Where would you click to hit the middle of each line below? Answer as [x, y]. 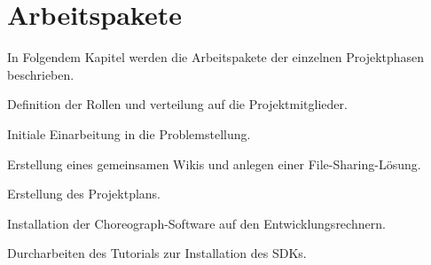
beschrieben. [41, 74]
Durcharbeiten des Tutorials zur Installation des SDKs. [157, 253]
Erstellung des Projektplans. [84, 194]
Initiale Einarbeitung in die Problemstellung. [129, 133]
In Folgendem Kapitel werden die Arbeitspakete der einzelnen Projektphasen [216, 57]
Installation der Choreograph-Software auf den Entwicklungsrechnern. [196, 223]
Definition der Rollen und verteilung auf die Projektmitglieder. [177, 104]
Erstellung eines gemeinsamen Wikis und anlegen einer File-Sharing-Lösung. [214, 164]
